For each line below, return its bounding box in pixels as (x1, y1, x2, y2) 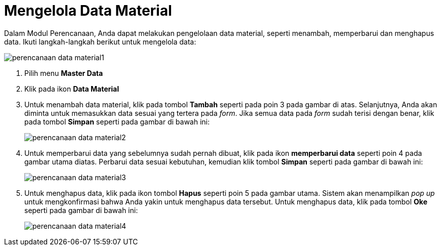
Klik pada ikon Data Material (24, 84, 119, 93)
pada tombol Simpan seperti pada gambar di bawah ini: (24, 117, 210, 126)
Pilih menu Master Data (24, 68, 103, 77)
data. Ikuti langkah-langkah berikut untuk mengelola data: (4, 37, 196, 46)
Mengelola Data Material (4, 2, 172, 19)
